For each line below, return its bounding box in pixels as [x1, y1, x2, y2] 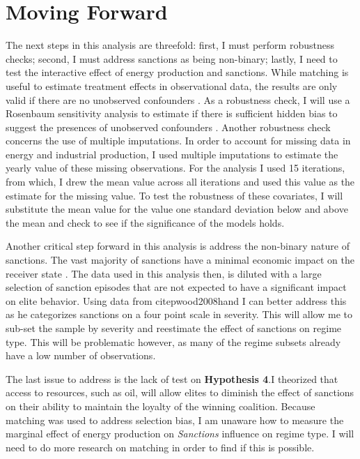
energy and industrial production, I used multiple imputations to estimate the [6, 146, 338, 161]
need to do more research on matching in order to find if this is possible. [6, 439, 315, 454]
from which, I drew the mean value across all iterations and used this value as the [6, 174, 355, 189]
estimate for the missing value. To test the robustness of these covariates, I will [6, 188, 343, 202]
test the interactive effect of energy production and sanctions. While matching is [6, 65, 349, 80]
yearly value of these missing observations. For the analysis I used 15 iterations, [6, 160, 345, 175]
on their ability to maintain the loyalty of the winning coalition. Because [6, 398, 315, 413]
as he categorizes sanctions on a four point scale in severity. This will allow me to [6, 307, 352, 322]
